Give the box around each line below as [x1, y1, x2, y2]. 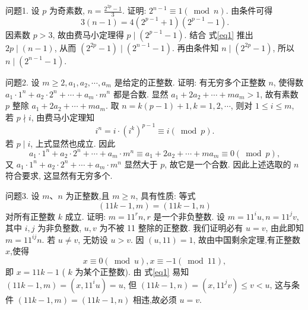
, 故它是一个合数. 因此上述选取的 [164, 157, 291, 170]
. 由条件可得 [226, 4, 273, 17]
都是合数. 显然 [113, 87, 169, 100]
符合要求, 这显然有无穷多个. [5, 169, 113, 182]
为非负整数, [37, 222, 82, 234]
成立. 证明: [65, 210, 106, 222]
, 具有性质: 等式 [135, 189, 196, 202]
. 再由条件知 [172, 41, 219, 53]
